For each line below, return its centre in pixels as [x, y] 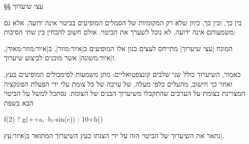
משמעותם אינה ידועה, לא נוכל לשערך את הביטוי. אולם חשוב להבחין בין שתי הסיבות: [120, 32]
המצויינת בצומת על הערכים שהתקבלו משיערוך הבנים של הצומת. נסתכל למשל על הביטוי [125, 93]
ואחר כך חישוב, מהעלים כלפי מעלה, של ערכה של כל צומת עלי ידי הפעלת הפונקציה [118, 83]
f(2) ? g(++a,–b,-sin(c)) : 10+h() [54, 119]
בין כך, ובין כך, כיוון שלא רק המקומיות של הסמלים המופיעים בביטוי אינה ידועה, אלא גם [123, 22]
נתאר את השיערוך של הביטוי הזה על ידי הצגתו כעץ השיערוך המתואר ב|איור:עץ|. [114, 135]
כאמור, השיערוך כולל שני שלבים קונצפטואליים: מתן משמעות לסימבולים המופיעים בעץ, [122, 74]
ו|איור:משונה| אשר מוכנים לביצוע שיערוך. [60, 58]
